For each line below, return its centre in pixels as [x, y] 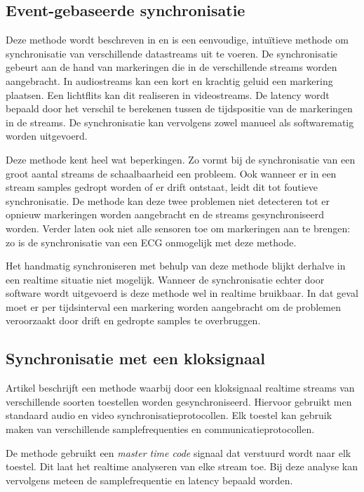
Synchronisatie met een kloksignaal [136, 358]
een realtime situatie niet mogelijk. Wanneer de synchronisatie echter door [165, 279]
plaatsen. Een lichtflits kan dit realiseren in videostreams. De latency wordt [168, 94]
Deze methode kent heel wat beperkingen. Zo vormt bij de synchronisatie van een [181, 159]
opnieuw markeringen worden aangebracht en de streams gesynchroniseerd [165, 214]
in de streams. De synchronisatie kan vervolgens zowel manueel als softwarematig [180, 122]
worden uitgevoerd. [47, 136]
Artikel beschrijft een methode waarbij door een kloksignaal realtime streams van [180, 388]
